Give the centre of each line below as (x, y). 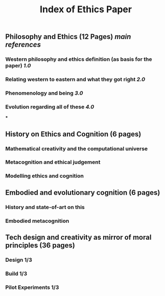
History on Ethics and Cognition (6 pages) (73, 134)
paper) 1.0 (18, 66)
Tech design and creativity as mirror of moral (78, 237)
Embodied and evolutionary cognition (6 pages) (83, 192)
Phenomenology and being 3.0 (44, 93)
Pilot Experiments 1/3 (32, 287)
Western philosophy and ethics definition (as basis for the (79, 59)
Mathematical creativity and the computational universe (77, 148)
